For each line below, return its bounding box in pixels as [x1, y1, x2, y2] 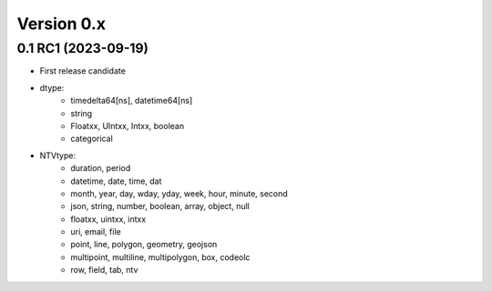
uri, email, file [70, 226, 122, 237]
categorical [70, 133, 113, 145]
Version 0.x [16, 14, 107, 34]
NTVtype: [39, 150, 77, 161]
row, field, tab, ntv [70, 265, 138, 276]
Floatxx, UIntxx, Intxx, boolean [70, 120, 185, 131]
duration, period [70, 163, 131, 174]
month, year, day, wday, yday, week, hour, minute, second [70, 187, 289, 199]
